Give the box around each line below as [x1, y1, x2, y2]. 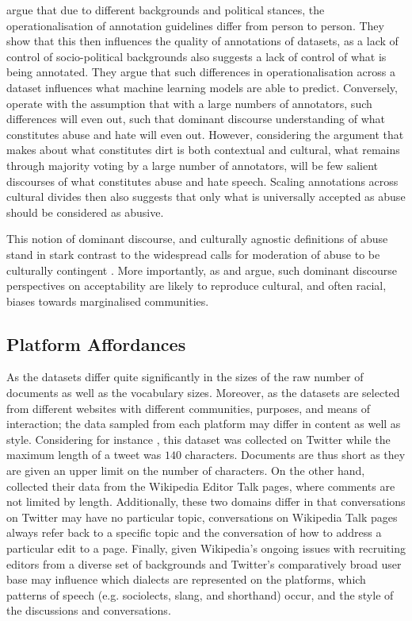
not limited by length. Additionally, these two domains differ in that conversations [6, 493, 406, 510]
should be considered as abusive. [6, 203, 164, 220]
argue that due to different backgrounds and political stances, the [6, 2, 325, 17]
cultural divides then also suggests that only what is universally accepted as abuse [6, 188, 406, 205]
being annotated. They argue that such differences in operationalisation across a [6, 64, 395, 80]
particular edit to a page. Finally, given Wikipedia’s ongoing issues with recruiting [6, 540, 406, 557]
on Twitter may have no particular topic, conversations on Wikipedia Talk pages [6, 508, 398, 525]
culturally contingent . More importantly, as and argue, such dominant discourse [6, 261, 397, 278]
